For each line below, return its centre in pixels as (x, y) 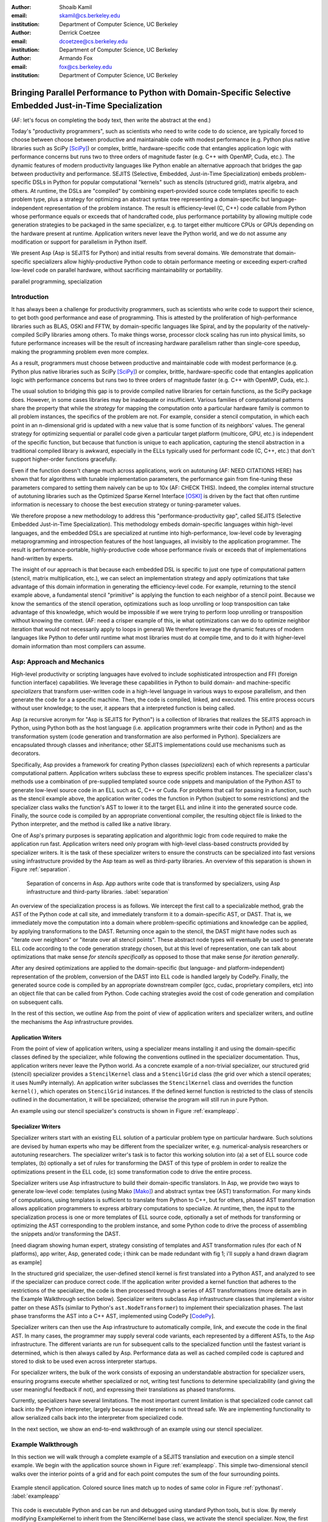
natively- (299, 326)
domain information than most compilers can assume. (78, 646)
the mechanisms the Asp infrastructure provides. (72, 1022)
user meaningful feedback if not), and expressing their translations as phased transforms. (124, 1390)
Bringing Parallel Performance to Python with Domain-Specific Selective (151, 92)
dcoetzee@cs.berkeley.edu (93, 41)
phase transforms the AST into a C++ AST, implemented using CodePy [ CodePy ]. (113, 1316)
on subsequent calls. (37, 1002)
